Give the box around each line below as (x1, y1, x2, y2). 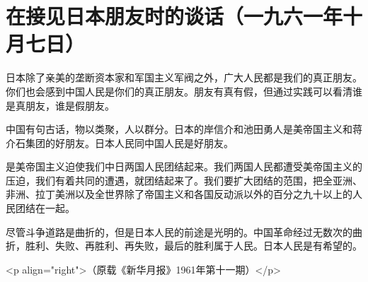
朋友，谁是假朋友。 (25, 98, 115, 112)
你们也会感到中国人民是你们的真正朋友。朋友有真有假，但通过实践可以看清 (6, 83, 352, 98)
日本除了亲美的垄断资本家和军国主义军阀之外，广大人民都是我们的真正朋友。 (6, 70, 362, 85)
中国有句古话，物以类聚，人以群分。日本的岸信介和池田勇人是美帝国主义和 (6, 122, 352, 136)
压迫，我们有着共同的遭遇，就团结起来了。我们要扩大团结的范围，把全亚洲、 (6, 172, 362, 187)
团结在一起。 (15, 201, 75, 216)
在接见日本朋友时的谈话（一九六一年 (6, 1, 343, 30)
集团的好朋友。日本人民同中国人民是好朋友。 (25, 135, 234, 150)
